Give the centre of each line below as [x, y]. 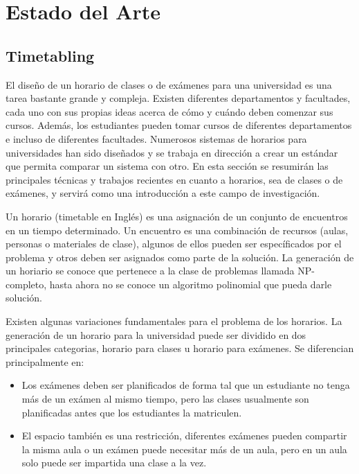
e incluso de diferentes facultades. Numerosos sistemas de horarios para [156, 138]
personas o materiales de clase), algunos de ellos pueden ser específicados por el [174, 244]
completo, [26, 284]
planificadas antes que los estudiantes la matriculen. [132, 412]
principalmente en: [45, 361]
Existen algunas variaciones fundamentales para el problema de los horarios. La [174, 321]
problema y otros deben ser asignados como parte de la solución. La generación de [180, 257]
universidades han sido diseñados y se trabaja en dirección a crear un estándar [172, 152]
